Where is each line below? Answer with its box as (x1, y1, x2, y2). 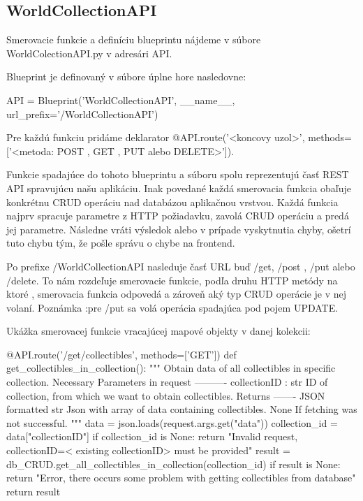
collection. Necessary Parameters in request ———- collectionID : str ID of (6, 375, 328, 389)
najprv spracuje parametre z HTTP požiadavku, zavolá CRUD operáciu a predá (6, 208, 349, 223)
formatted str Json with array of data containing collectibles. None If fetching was (6, 402, 357, 416)
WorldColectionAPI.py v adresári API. (6, 45, 172, 60)
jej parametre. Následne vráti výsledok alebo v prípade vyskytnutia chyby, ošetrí (6, 222, 351, 236)
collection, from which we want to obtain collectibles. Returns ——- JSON (6, 388, 325, 402)
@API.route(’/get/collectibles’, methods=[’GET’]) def (6, 347, 237, 361)
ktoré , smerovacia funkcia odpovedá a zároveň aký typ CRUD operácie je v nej (6, 286, 347, 301)
